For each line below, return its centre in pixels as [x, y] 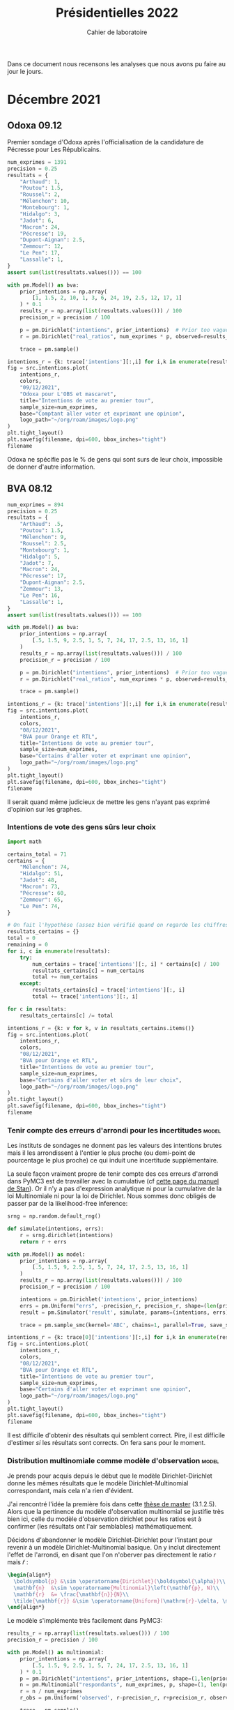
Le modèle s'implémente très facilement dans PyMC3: [85, 1621]
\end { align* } [26, 1607]
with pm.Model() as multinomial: [56, 1653]
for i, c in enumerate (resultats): [59, 951]
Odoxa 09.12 [35, 125]
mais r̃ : [18, 1562]
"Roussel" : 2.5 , [44, 543]
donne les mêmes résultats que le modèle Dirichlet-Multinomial [98, 1483]
